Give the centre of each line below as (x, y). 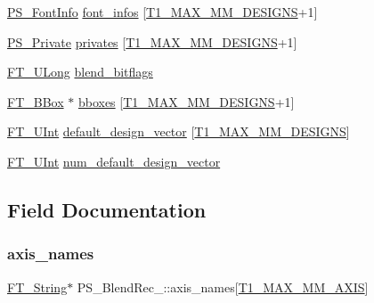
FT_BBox (36, 101)
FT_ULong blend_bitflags (80, 72)
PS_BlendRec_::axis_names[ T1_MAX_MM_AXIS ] (223, 287)
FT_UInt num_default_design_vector (114, 161)
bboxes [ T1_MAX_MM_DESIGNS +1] (186, 101)
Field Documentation (107, 209)
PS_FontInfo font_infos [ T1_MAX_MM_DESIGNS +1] (163, 12)
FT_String (37, 287)
